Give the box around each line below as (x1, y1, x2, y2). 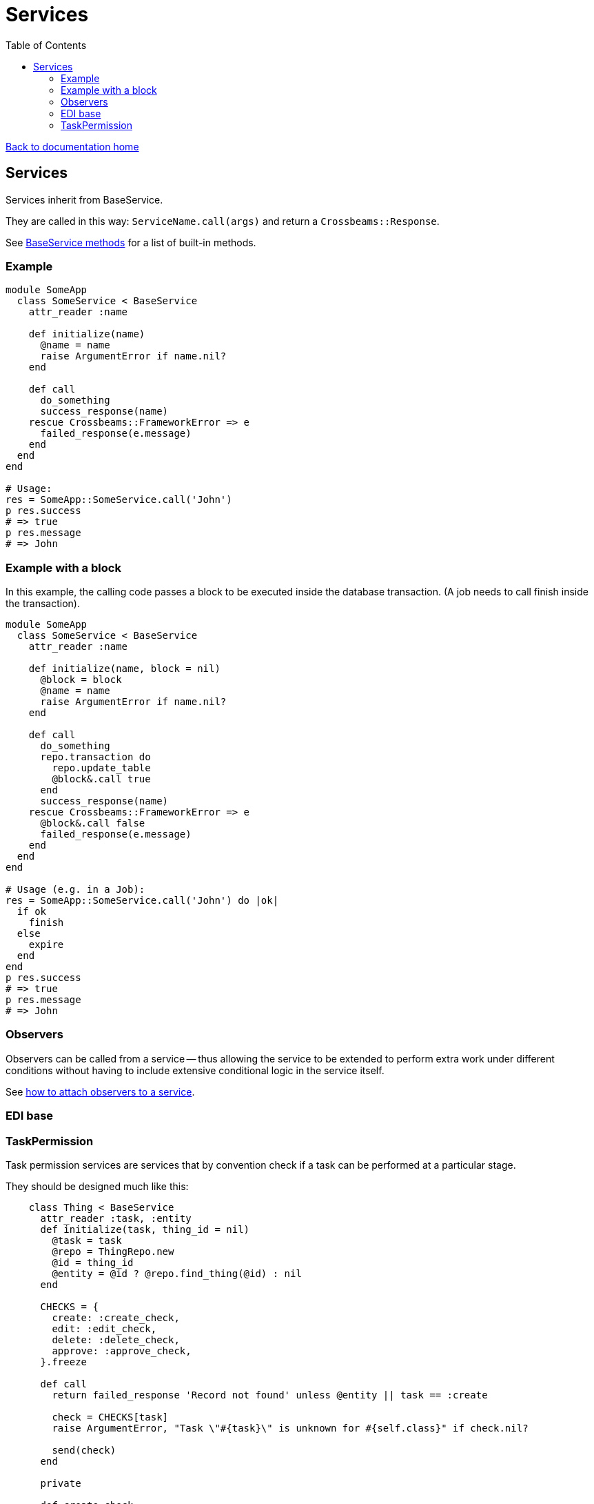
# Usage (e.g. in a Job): (6, 884, 145, 896)
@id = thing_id (52, 1256, 134, 1268)
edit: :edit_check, (52, 1323, 157, 1334)
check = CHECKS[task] (52, 1411, 169, 1423)
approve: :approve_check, (52, 1345, 192, 1356)
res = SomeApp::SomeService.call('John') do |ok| (6, 895, 279, 907)
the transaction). (6, 597, 80, 610)
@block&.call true (52, 773, 151, 785)
